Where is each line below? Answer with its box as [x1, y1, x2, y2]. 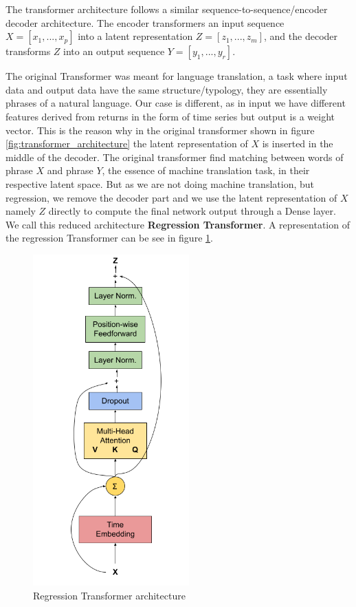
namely [5, 204, 36, 218]
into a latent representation [78, 29, 193, 43]
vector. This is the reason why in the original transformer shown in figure [5, 123, 315, 137]
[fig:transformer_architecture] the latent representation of [5, 136, 248, 151]
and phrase [47, 163, 93, 178]
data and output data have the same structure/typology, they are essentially [5, 82, 328, 96]
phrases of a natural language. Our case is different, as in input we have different [5, 96, 346, 110]
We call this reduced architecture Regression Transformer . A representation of [5, 217, 350, 231]
